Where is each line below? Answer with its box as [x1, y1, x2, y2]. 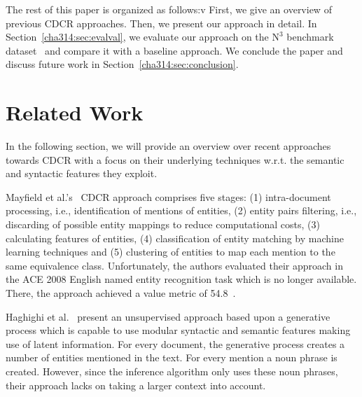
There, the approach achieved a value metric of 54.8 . [6, 286, 236, 300]
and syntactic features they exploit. [6, 166, 158, 181]
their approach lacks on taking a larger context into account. [6, 377, 266, 392]
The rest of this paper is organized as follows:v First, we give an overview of [6, 2, 332, 16]
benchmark [286, 29, 334, 44]
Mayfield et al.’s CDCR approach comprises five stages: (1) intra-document [6, 189, 331, 204]
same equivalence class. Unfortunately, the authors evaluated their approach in [6, 258, 343, 272]
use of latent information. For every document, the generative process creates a [6, 336, 345, 351]
